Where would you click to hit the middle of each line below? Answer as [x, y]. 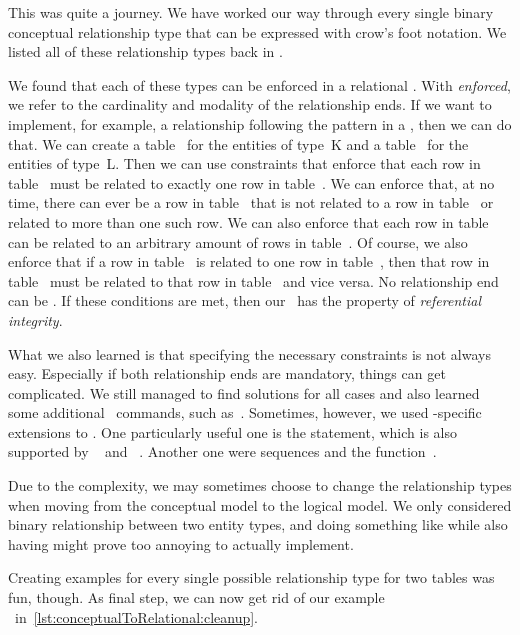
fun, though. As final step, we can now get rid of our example [196, 597]
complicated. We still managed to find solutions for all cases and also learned [244, 392]
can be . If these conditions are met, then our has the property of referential [244, 300]
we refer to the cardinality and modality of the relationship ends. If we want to [250, 104]
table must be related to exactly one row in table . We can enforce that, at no [251, 182]
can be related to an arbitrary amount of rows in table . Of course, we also [238, 241]
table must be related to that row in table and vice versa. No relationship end [253, 280]
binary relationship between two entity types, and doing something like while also [258, 524]
